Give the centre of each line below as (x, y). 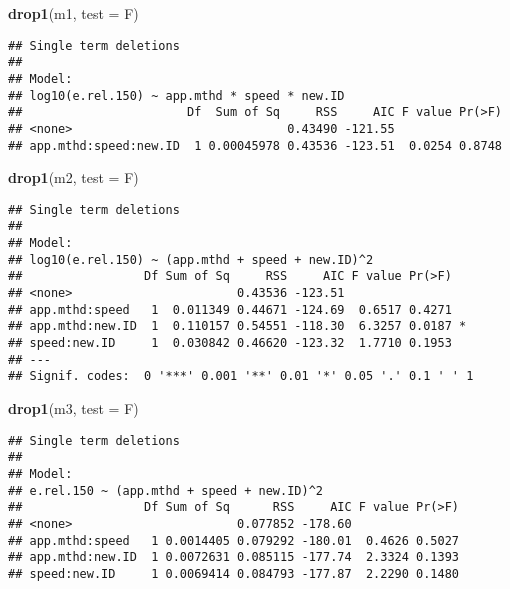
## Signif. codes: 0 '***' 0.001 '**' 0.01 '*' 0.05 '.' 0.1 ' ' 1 (241, 376)
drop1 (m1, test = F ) (73, 13)
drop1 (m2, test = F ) (73, 177)
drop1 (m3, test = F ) (73, 408)
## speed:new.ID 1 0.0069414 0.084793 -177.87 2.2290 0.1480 (234, 573)
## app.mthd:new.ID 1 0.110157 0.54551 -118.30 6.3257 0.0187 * (237, 326)
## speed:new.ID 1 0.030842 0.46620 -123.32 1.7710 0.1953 (230, 343)
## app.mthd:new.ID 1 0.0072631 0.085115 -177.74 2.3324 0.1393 (234, 557)
